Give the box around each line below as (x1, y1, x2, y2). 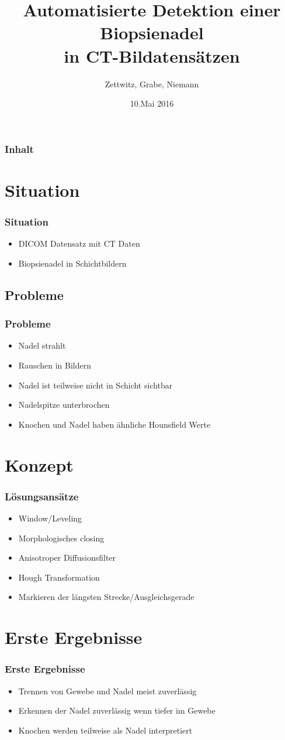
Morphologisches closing (18, 531, 105, 544)
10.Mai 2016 (130, 97, 174, 110)
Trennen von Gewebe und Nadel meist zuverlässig (18, 684, 197, 697)
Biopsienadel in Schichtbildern (18, 257, 127, 269)
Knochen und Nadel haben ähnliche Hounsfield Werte (18, 418, 211, 430)
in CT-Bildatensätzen (64, 43, 240, 67)
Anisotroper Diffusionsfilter (18, 551, 116, 564)
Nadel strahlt (18, 339, 66, 352)
